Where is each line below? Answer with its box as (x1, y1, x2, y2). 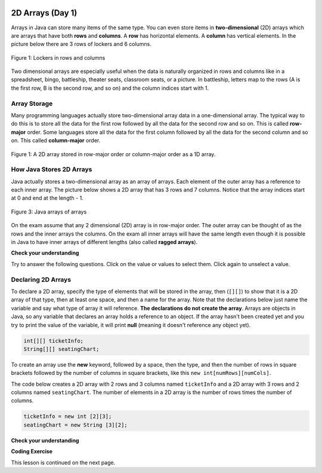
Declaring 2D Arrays (11, 275, 72, 283)
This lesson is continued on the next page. (11, 459, 116, 466)
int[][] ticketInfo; (23, 337, 83, 344)
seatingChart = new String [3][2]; (23, 422, 128, 428)
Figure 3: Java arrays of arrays (11, 208, 87, 215)
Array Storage (11, 99, 53, 108)
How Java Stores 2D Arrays (11, 165, 92, 173)
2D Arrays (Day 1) (11, 8, 78, 18)
